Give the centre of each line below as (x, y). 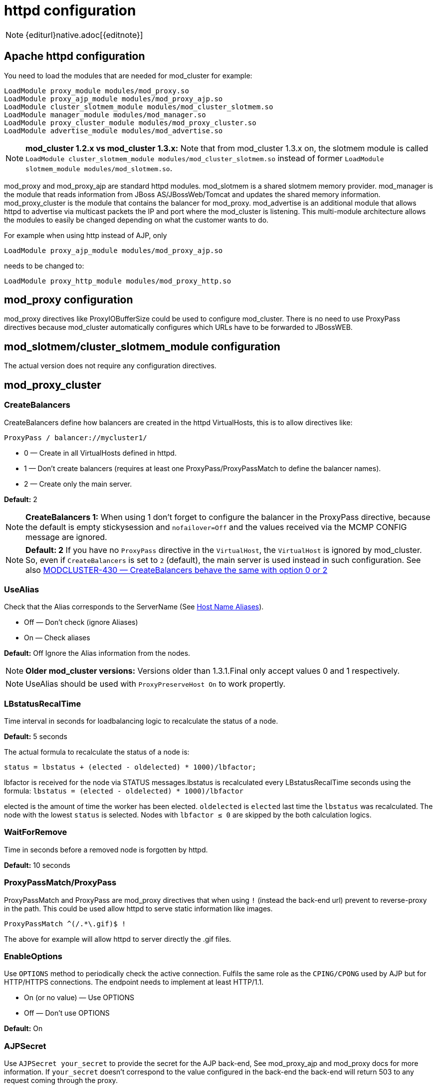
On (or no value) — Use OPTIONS (79, 998)
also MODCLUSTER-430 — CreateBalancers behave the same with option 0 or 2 (177, 570)
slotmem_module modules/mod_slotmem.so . (99, 168)
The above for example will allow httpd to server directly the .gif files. (118, 939)
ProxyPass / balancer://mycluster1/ (76, 437)
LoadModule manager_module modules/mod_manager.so (105, 115)
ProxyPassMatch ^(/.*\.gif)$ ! (65, 924)
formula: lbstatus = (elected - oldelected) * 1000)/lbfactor (124, 791)
